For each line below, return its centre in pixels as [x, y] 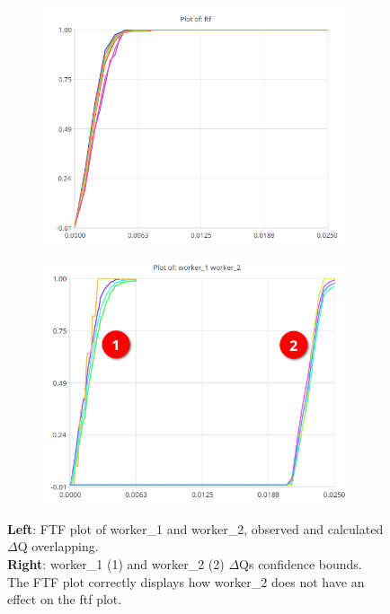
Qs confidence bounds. [301, 563]
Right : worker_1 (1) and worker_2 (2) [116, 563]
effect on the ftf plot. [65, 599]
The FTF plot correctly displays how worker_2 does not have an [186, 581]
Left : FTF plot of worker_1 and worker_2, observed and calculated [195, 528]
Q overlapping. [58, 546]
